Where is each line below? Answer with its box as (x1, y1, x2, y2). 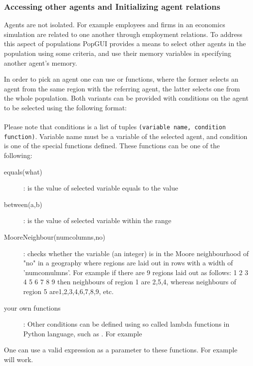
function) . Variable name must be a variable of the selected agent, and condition (4, 131, 248, 141)
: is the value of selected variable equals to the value (23, 183, 178, 193)
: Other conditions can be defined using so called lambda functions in (23, 319, 230, 329)
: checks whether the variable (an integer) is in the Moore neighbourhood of (23, 248, 249, 258)
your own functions (4, 302, 61, 313)
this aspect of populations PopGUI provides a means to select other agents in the (4, 38, 246, 49)
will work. (4, 354, 33, 364)
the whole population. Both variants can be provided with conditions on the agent (4, 93, 249, 103)
